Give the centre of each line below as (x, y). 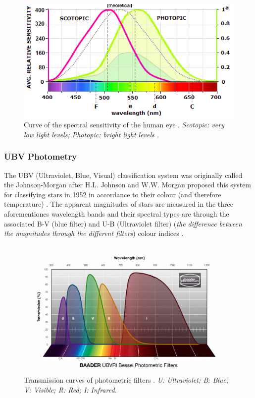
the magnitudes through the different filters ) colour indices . (94, 233)
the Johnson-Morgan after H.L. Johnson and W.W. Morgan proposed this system (128, 185)
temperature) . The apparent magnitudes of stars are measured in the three (119, 204)
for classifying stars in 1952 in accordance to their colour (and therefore (113, 194)
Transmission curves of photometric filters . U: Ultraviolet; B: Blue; (126, 380)
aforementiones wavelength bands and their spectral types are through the (117, 214)
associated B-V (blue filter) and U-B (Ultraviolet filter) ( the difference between (123, 223)
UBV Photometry (41, 156)
